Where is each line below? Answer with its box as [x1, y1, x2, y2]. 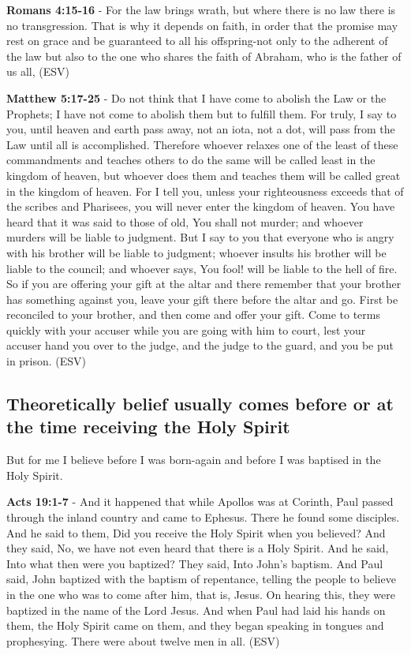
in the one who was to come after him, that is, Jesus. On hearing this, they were [6, 586, 395, 602]
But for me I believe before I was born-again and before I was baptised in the [6, 451, 381, 468]
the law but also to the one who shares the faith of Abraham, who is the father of [6, 47, 402, 64]
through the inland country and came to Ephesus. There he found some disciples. [6, 509, 400, 526]
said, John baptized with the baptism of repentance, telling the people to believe [6, 571, 396, 587]
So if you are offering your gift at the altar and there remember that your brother [6, 275, 402, 292]
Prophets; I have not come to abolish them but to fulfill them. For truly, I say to [6, 105, 397, 122]
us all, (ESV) [6, 63, 70, 80]
